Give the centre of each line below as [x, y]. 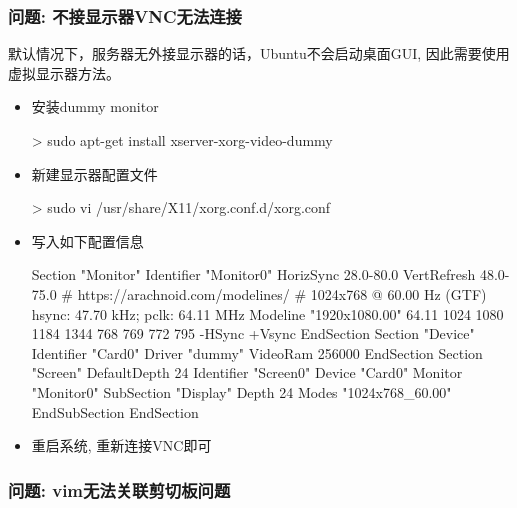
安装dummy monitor [95, 106]
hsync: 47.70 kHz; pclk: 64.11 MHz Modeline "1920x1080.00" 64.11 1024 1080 [267, 313]
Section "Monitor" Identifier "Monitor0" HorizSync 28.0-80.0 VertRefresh [253, 274]
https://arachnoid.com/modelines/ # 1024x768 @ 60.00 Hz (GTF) [282, 293]
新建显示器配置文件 [94, 173]
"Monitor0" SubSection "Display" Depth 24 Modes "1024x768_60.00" [241, 391]
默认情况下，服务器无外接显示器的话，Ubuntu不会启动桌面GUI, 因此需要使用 [259, 53]
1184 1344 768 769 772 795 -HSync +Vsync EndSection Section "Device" [253, 333]
